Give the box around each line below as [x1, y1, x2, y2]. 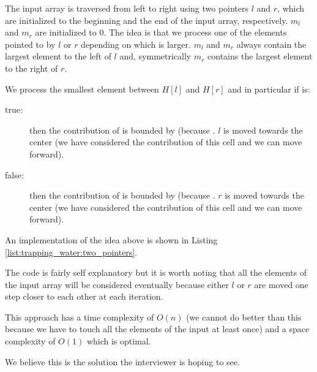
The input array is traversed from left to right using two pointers [5, 2, 249, 14]
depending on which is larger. [81, 37, 191, 50]
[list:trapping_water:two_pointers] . [5, 245, 138, 258]
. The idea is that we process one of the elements [103, 26, 287, 39]
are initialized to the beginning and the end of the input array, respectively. [5, 13, 288, 26]
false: [5, 168, 24, 181]
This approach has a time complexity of [5, 310, 154, 323]
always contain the [236, 37, 307, 50]
